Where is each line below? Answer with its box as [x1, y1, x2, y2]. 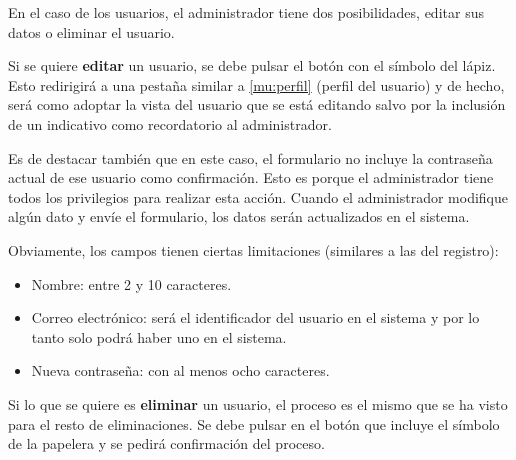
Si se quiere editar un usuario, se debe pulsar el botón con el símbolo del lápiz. [8, 55, 496, 76]
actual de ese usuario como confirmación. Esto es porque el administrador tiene [8, 167, 494, 188]
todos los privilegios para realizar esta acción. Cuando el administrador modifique [8, 186, 508, 207]
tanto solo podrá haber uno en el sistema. [31, 326, 287, 347]
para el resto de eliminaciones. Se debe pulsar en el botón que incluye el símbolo [8, 413, 500, 434]
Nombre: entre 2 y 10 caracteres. [31, 273, 232, 294]
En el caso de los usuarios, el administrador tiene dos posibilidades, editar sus [8, 2, 484, 22]
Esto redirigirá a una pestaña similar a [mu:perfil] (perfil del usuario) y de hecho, [8, 74, 505, 95]
